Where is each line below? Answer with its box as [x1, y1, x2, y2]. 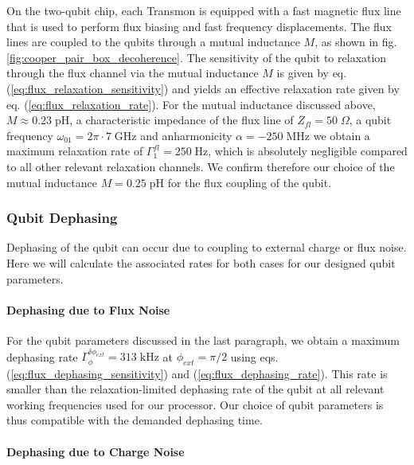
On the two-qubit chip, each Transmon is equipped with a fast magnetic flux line [6, 2, 401, 18]
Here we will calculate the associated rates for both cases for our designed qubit [6, 254, 396, 271]
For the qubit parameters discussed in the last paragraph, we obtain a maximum [6, 331, 400, 348]
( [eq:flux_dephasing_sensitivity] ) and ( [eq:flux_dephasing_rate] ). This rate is [6, 365, 388, 381]
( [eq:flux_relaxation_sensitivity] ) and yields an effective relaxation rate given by [6, 80, 400, 96]
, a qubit [349, 111, 392, 128]
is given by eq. [276, 64, 347, 81]
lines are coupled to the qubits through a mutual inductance [6, 33, 300, 50]
